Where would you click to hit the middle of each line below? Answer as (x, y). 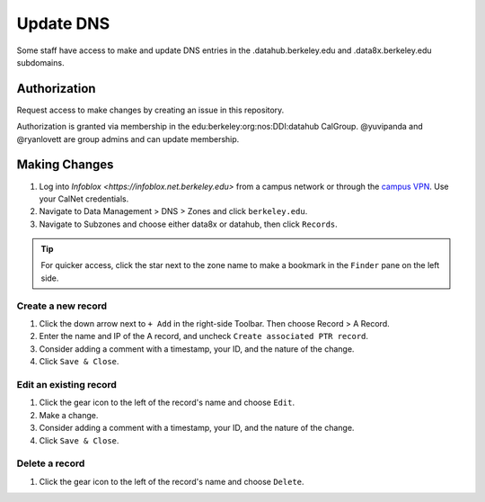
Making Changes (65, 165)
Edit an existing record (66, 384)
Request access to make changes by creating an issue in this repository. (150, 110)
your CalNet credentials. (84, 199)
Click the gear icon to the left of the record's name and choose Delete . (172, 481)
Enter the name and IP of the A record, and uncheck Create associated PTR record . (203, 336)
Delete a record (51, 463)
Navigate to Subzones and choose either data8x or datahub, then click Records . (189, 224)
